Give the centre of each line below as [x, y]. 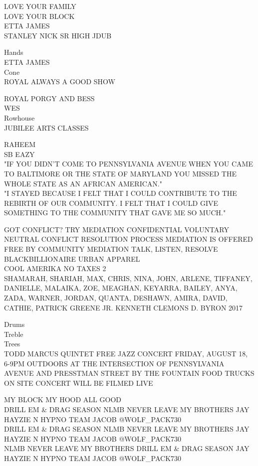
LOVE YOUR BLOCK [39, 16]
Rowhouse [19, 117]
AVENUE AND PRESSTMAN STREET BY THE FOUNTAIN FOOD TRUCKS [129, 373]
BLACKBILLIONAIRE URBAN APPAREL [72, 258]
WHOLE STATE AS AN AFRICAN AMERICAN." [83, 183]
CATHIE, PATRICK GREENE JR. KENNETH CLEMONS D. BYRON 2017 [124, 307]
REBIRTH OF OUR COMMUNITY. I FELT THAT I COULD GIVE [111, 203]
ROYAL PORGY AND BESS [49, 98]
